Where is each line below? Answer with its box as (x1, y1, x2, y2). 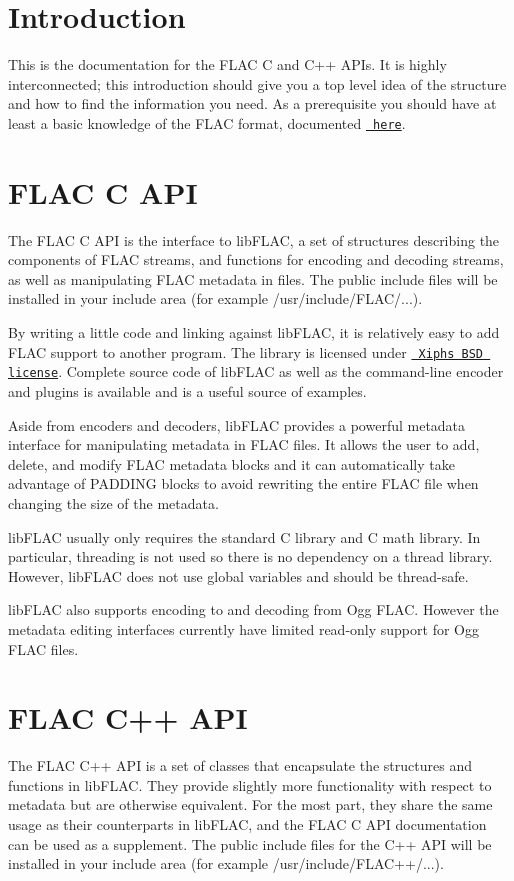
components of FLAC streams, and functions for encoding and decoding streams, (8, 249, 504, 270)
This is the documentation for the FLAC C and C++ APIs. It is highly (8, 54, 447, 75)
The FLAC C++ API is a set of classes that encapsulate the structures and (8, 755, 472, 776)
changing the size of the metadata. (8, 492, 219, 513)
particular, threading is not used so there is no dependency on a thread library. (8, 546, 493, 567)
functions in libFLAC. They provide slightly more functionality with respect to (8, 774, 492, 795)
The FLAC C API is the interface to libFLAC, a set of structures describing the (8, 229, 500, 250)
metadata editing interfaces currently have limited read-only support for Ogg (8, 618, 479, 639)
